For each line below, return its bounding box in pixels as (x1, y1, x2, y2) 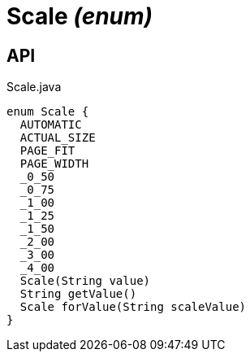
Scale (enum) (6, 2, 153, 30)
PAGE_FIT (19, 144, 75, 158)
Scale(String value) (19, 274, 151, 288)
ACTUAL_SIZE (19, 131, 96, 145)
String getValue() (19, 287, 137, 301)
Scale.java (6, 80, 62, 94)
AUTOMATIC (19, 118, 82, 132)
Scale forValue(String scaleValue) (19, 300, 247, 314)
